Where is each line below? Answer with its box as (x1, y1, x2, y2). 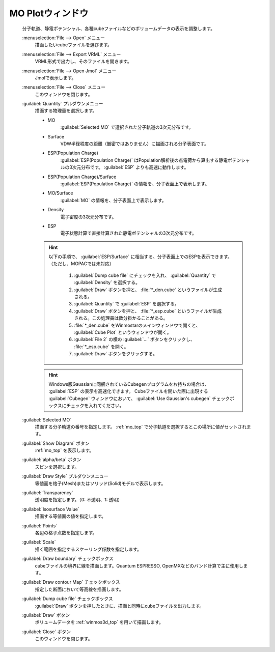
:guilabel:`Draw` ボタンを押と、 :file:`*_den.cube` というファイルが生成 (74, 287, 223, 293)
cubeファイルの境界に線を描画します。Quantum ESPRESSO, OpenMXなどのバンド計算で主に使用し (35, 562, 244, 569)
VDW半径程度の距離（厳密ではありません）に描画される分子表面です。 (60, 140, 209, 147)
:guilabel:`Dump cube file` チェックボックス (22, 596, 113, 602)
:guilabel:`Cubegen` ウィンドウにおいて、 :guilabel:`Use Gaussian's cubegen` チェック (48, 395, 230, 402)
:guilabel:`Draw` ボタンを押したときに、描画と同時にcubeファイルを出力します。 (35, 603, 204, 609)
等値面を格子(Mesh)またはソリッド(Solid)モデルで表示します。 (35, 480, 166, 486)
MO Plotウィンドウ (9, 8, 89, 19)
